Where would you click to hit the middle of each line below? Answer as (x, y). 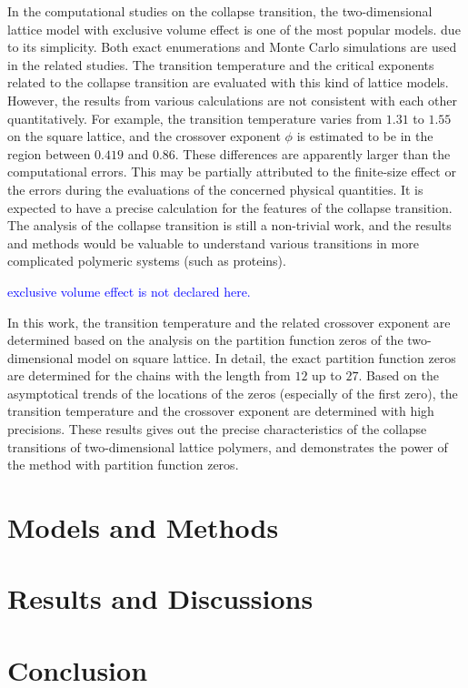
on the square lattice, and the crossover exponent (144, 136)
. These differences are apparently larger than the (313, 153)
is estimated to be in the (365, 136)
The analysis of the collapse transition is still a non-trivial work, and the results (229, 225)
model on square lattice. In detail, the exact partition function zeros (267, 357)
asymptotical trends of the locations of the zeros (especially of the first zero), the (233, 393)
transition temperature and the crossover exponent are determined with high (221, 411)
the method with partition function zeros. (123, 465)
